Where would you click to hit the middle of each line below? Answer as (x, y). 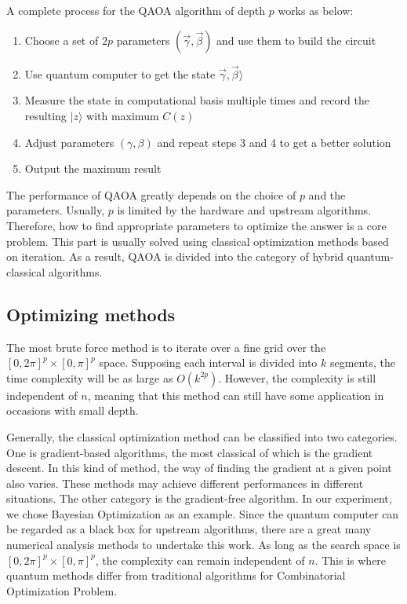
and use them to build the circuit (296, 40)
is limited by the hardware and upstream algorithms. (244, 210)
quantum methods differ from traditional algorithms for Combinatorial (176, 575)
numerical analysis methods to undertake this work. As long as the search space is (203, 545)
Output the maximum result (93, 168)
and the (327, 194)
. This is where (351, 560)
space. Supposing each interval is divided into (208, 362)
